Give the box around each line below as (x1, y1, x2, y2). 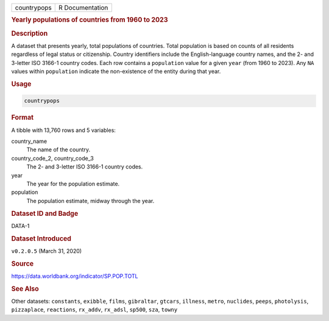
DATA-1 (11, 222, 30, 229)
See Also (11, 285, 39, 293)
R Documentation (58, 4, 108, 12)
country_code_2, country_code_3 (11, 154, 94, 162)
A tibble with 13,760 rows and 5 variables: (11, 126, 116, 134)
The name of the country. (26, 146, 91, 153)
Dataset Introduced (11, 234, 71, 243)
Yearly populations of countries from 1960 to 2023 (11, 16, 168, 24)
